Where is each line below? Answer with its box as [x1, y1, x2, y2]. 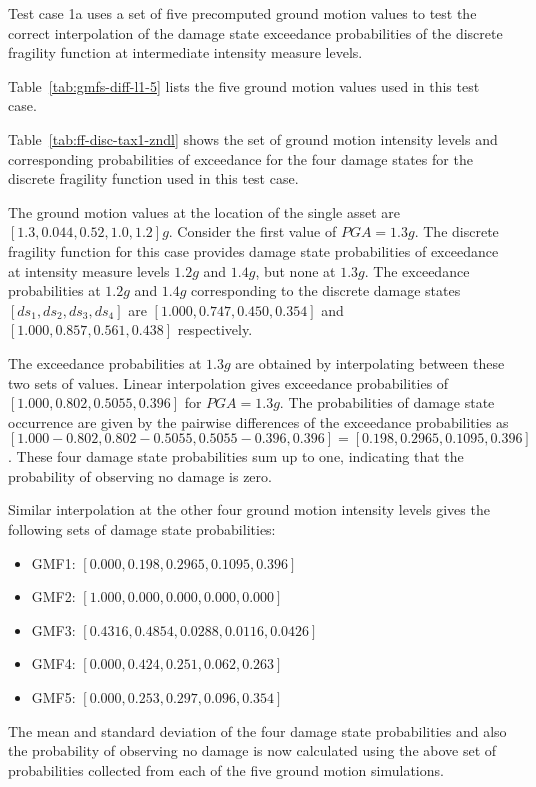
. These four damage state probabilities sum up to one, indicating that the [8, 446, 464, 467]
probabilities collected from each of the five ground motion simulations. [8, 759, 444, 780]
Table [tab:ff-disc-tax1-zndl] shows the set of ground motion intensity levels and [8, 128, 498, 149]
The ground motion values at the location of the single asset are [8, 201, 400, 222]
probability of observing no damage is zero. [8, 465, 272, 486]
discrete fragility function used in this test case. [8, 168, 299, 189]
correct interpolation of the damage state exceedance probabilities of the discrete [8, 22, 503, 43]
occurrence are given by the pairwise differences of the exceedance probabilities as [8, 411, 509, 432]
